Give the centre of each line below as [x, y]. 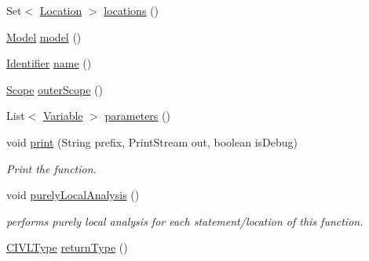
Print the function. [51, 168]
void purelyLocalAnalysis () [73, 195]
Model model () [44, 36]
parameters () [137, 116]
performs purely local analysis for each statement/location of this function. [185, 221]
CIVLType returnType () [67, 247]
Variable [63, 116]
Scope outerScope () [55, 89]
